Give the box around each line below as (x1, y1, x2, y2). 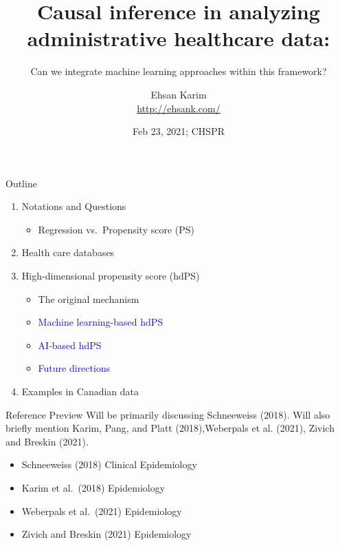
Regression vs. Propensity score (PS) (38, 222, 195, 236)
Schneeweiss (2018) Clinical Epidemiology (21, 457, 197, 472)
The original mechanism (38, 291, 139, 306)
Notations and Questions (21, 199, 126, 213)
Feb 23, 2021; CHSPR (133, 124, 225, 138)
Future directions (38, 361, 111, 375)
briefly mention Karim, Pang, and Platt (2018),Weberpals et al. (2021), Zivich (5, 421, 335, 435)
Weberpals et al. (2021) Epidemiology (21, 503, 182, 518)
